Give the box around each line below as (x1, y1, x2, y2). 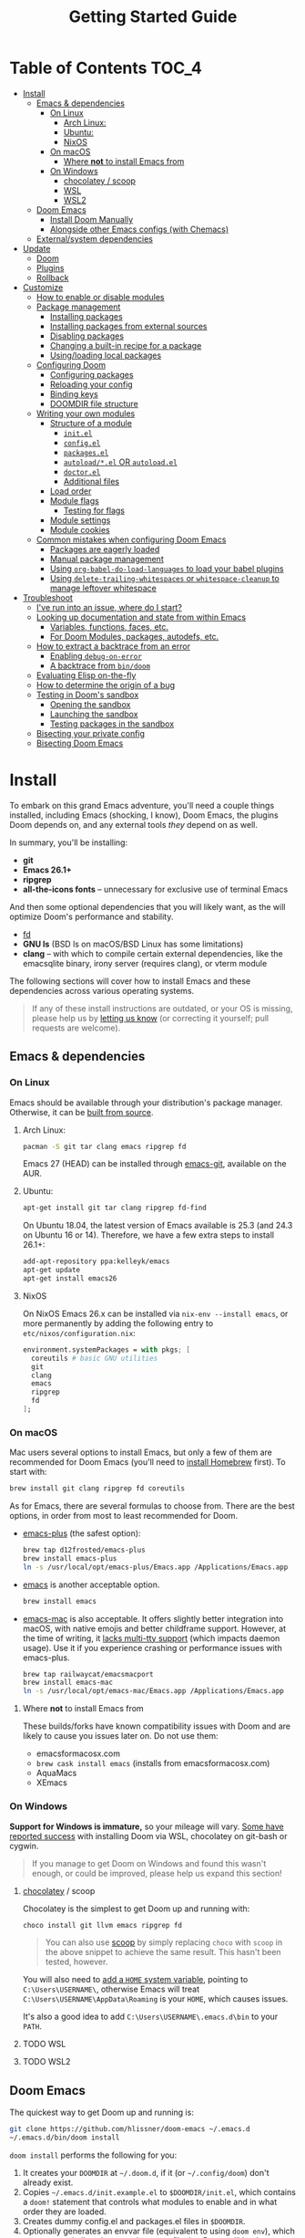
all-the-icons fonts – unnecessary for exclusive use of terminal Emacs (22, 884, 289, 894)
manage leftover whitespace (49, 582, 157, 593)
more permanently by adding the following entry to (22, 1317, 214, 1329)
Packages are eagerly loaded (49, 543, 160, 554)
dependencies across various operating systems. (9, 985, 195, 996)
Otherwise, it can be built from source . (9, 1106, 154, 1117)
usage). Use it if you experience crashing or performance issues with (22, 1642, 282, 1653)
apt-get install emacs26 (22, 1274, 117, 1283)
